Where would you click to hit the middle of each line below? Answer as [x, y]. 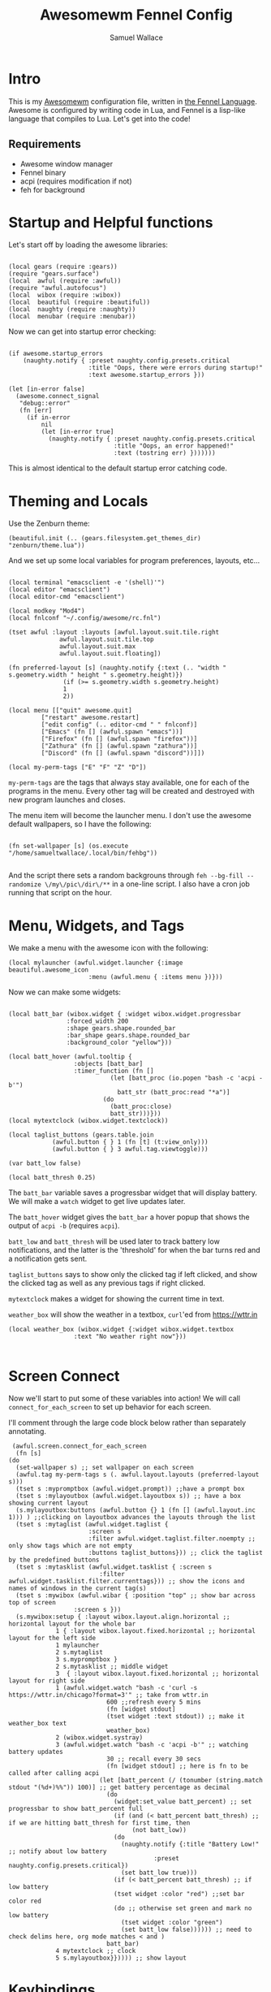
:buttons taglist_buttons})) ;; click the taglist [176, 1553]
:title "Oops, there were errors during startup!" [176, 368]
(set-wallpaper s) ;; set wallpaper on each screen [105, 1468]
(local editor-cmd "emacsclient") [67, 597]
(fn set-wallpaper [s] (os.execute [69, 847]
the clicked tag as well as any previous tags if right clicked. [107, 1283]
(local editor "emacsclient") [60, 590]
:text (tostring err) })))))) [165, 453]
